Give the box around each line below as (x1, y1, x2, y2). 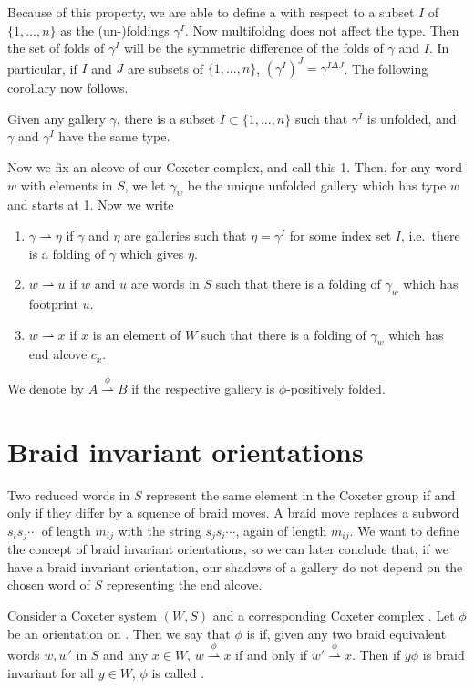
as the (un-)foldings (60, 20, 170, 39)
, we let (124, 175, 166, 194)
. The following (344, 58, 428, 77)
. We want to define (349, 520, 459, 539)
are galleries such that (124, 226, 247, 245)
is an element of (92, 324, 181, 344)
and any (103, 644, 149, 663)
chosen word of (7, 575, 90, 594)
